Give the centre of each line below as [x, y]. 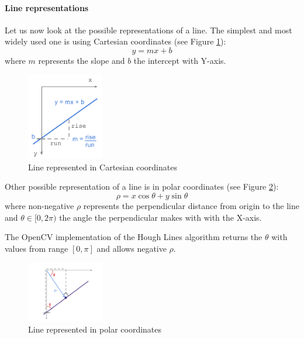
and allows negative [132, 248]
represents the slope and [82, 60]
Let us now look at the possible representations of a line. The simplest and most [148, 30]
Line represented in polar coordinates [95, 329]
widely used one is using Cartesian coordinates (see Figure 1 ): [115, 41]
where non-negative [39, 205]
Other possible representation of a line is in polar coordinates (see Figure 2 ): [142, 186]
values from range [37, 248]
